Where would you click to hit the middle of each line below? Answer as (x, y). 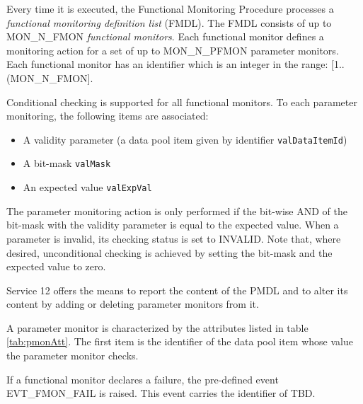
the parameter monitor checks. (73, 356)
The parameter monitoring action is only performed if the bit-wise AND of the (177, 210)
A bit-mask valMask (67, 163)
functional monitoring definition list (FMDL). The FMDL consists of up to (169, 22)
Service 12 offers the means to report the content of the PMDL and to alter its (177, 290)
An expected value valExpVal (87, 187)
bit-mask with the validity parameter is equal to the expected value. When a (173, 225)
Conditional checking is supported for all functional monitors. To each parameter (182, 102)
